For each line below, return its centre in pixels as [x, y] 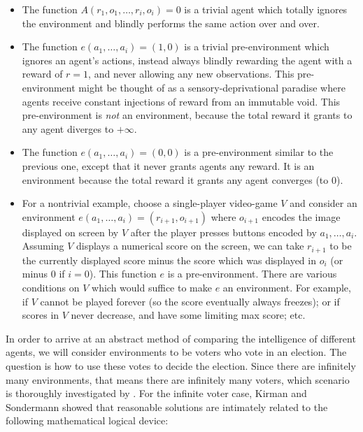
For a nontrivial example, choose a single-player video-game [150, 203]
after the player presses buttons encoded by [223, 232]
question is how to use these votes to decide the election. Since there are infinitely [181, 365]
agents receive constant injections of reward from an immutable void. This [181, 101]
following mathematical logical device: [87, 420]
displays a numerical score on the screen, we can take [190, 246]
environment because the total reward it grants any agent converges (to [175, 179]
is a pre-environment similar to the [259, 152]
